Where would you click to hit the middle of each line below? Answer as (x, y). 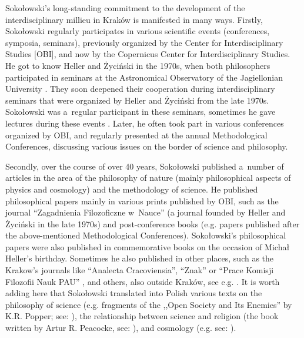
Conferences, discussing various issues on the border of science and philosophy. (147, 146)
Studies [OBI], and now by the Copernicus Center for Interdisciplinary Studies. (148, 54)
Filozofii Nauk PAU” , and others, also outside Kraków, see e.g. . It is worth (143, 281)
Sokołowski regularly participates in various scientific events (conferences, (138, 31)
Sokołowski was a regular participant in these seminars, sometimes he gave (141, 112)
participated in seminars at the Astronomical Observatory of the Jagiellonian (144, 77)
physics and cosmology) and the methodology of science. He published (132, 189)
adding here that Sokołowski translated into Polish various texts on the (134, 293)
